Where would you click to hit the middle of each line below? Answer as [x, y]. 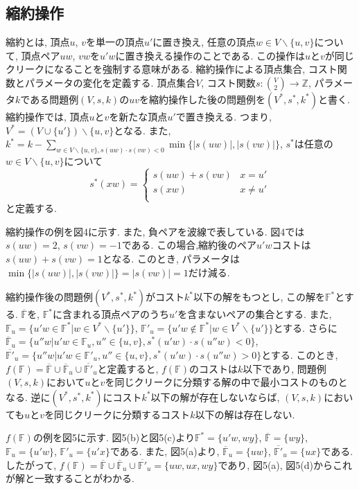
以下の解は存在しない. [245, 414]
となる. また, [142, 130]
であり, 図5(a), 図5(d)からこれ [285, 464]
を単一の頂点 [115, 42]
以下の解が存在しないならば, [215, 397]
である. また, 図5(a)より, [165, 451]
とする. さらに [305, 327]
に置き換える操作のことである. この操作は [210, 55]
